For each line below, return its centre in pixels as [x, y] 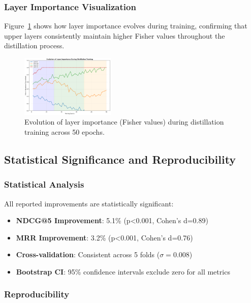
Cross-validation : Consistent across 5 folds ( [88, 254]
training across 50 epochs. [65, 131]
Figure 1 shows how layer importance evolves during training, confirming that [126, 26]
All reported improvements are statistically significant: [89, 203]
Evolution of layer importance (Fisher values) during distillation [124, 122]
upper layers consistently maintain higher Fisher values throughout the [115, 35]
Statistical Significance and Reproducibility [120, 159]
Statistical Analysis [44, 184]
